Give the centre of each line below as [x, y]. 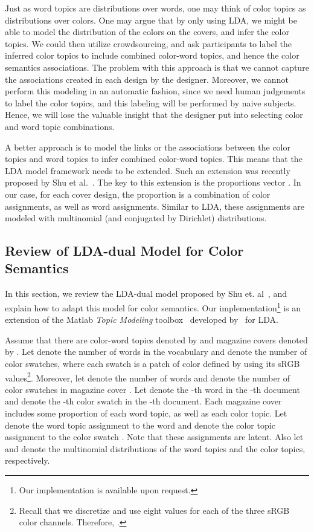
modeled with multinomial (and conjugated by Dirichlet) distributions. [136, 218]
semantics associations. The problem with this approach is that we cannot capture [157, 67]
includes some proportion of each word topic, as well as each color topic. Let [146, 413]
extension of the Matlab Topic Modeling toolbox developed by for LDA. [142, 320]
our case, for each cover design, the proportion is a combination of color [138, 194]
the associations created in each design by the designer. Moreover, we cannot [147, 79]
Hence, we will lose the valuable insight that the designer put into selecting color [154, 115]
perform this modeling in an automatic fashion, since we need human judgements [155, 91]
